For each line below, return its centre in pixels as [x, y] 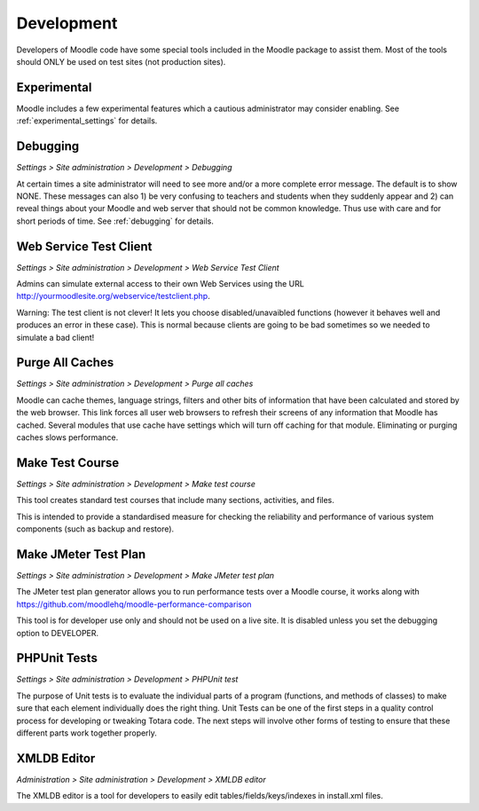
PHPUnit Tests [57, 658]
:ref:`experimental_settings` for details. [87, 121]
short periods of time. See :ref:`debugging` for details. [115, 221]
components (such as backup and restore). [95, 529]
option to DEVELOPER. [58, 633]
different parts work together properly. [86, 733]
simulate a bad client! [55, 337]
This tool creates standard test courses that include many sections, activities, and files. [175, 500]
